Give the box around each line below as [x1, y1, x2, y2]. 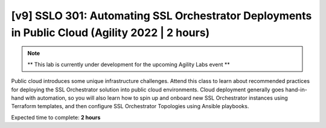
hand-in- [285, 86, 307, 93]
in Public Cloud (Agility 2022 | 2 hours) [11, 26, 210, 39]
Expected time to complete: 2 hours [11, 114, 101, 121]
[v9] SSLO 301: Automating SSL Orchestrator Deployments [11, 9, 312, 22]
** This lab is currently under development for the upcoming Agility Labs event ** [27, 61, 231, 68]
